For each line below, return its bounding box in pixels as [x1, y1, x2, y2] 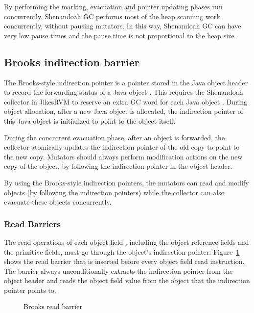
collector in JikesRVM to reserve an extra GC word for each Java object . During [4, 96, 248, 106]
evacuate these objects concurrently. [4, 197, 112, 207]
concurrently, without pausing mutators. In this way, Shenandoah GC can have [4, 21, 241, 31]
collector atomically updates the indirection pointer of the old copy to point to [4, 142, 240, 152]
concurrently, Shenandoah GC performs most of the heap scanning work [4, 11, 220, 21]
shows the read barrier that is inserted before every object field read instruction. [4, 256, 245, 266]
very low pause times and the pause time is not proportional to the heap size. [4, 30, 236, 40]
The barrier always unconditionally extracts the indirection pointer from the [4, 265, 233, 276]
